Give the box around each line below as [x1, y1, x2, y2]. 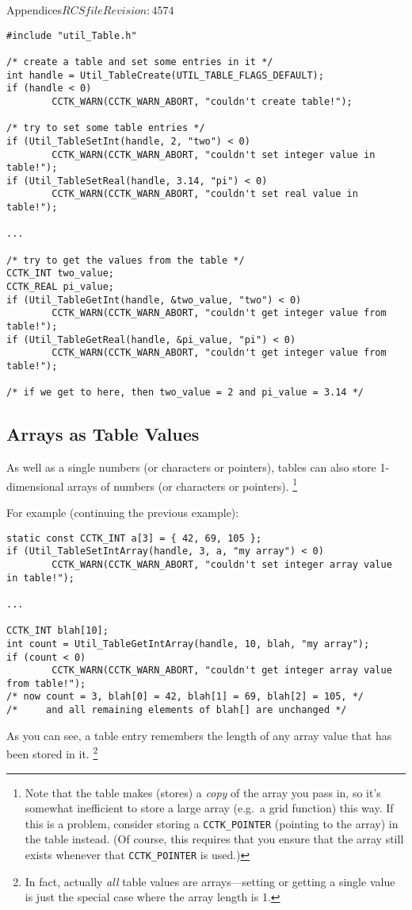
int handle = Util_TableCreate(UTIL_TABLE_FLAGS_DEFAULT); [6, 69, 324, 81]
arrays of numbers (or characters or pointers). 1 [67, 475, 298, 494]
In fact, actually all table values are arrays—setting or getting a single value [25, 873, 395, 889]
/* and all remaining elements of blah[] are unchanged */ [6, 704, 347, 716]
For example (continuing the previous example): [6, 504, 239, 521]
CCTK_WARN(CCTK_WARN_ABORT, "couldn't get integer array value [51, 665, 392, 677]
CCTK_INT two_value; [6, 268, 115, 280]
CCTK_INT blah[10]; [6, 625, 109, 637]
